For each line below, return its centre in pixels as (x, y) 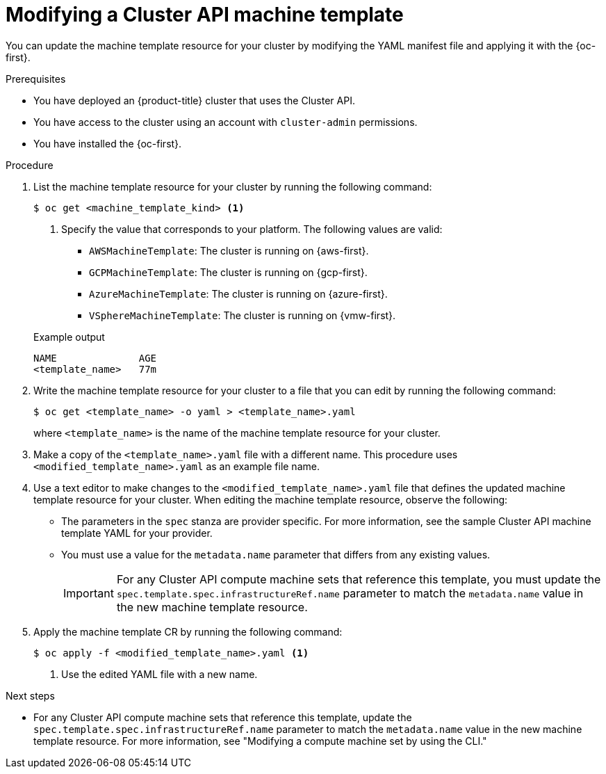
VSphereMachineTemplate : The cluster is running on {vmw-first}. (243, 315)
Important (89, 593)
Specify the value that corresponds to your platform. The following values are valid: (252, 229)
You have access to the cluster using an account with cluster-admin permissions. (226, 122)
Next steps (30, 695)
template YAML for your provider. (137, 533)
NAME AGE (95, 358)
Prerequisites (36, 79)
